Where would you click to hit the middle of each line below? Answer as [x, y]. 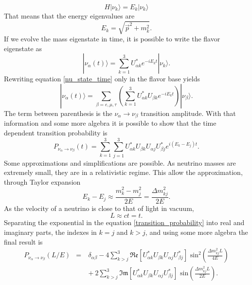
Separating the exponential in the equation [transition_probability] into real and [124, 222]
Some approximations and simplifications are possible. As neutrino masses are [120, 162]
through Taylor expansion [42, 181]
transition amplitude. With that [188, 113]
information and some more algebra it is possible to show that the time [110, 123]
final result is [23, 241]
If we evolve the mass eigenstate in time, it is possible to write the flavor [112, 39]
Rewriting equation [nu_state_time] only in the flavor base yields [102, 79]
